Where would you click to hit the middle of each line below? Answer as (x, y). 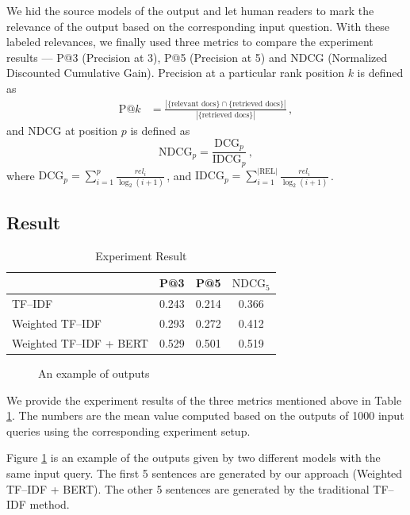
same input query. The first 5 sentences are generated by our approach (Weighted (205, 473)
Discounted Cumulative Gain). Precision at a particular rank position (175, 73)
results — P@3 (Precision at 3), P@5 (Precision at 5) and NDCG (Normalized (197, 57)
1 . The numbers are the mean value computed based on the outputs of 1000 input (205, 415)
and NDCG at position (62, 131)
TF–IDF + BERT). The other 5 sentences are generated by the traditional (188, 488)
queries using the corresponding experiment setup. (128, 430)
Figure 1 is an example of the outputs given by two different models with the (194, 457)
